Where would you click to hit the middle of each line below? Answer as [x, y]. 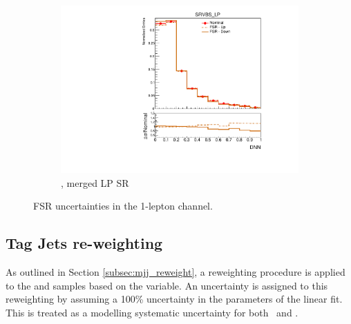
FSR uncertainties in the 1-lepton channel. [123, 206]
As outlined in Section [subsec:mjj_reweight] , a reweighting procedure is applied [175, 272]
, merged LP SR [95, 182]
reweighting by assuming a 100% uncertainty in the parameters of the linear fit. [174, 299]
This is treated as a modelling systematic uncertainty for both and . [152, 312]
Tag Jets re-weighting [84, 243]
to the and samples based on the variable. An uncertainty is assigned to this [167, 285]
